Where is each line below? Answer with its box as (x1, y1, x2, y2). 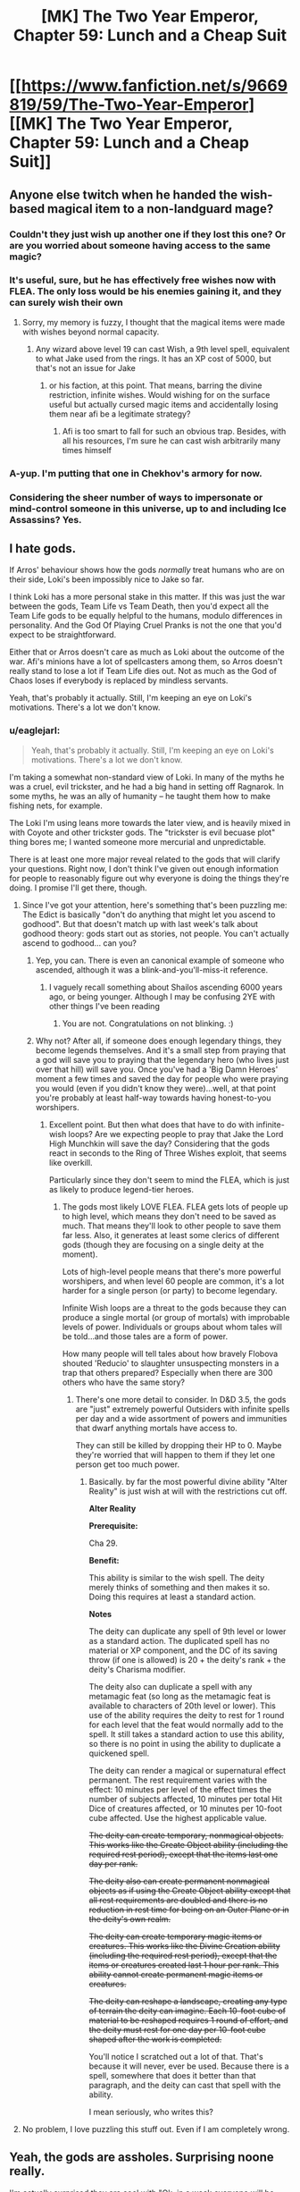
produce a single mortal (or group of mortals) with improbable (62, 1311, 290, 1322)
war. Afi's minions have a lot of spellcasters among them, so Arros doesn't (9, 656, 283, 667)
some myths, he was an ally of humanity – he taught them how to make (9, 790, 271, 801)
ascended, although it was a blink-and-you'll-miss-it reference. (35, 964, 269, 975)
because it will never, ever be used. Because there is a (88, 2061, 289, 2071)
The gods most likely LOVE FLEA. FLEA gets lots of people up (62, 1201, 288, 1212)
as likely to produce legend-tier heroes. (48, 1184, 195, 1194)
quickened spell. (88, 1748, 150, 1758)
